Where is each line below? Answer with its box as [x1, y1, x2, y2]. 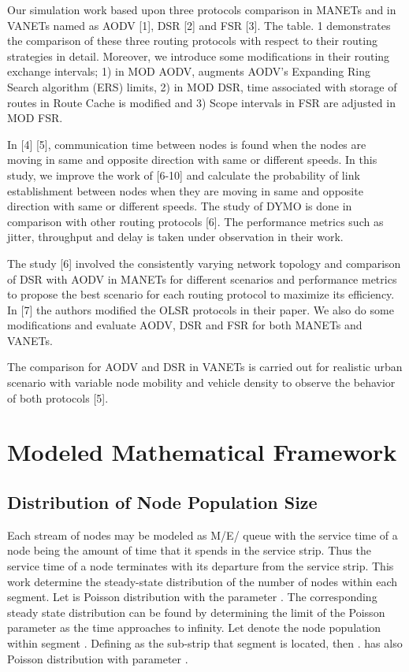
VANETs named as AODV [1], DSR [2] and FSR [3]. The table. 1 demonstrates [7, 17, 391, 33]
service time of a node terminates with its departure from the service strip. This [7, 558, 394, 574]
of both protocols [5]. [7, 389, 109, 406]
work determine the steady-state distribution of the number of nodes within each [7, 573, 398, 589]
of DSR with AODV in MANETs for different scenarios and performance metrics [7, 270, 397, 287]
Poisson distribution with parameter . [7, 650, 188, 666]
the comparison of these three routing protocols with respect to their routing [7, 32, 377, 49]
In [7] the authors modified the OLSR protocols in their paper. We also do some [7, 301, 394, 317]
